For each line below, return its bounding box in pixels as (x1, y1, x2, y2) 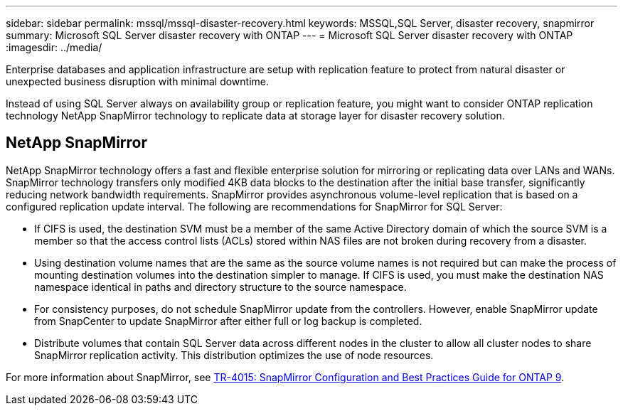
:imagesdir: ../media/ (6, 41, 102, 53)
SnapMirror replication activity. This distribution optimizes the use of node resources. (34, 348, 434, 361)
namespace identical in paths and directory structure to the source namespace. (34, 280, 407, 293)
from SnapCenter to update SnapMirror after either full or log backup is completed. (34, 314, 422, 327)
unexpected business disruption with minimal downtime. (6, 75, 270, 87)
